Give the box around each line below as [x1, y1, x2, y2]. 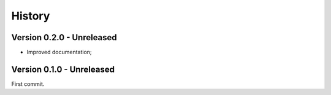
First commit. [11, 80, 45, 88]
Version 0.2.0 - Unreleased [11, 32, 118, 43]
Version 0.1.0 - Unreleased [11, 64, 115, 74]
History [11, 9, 50, 23]
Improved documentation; [26, 49, 92, 56]
